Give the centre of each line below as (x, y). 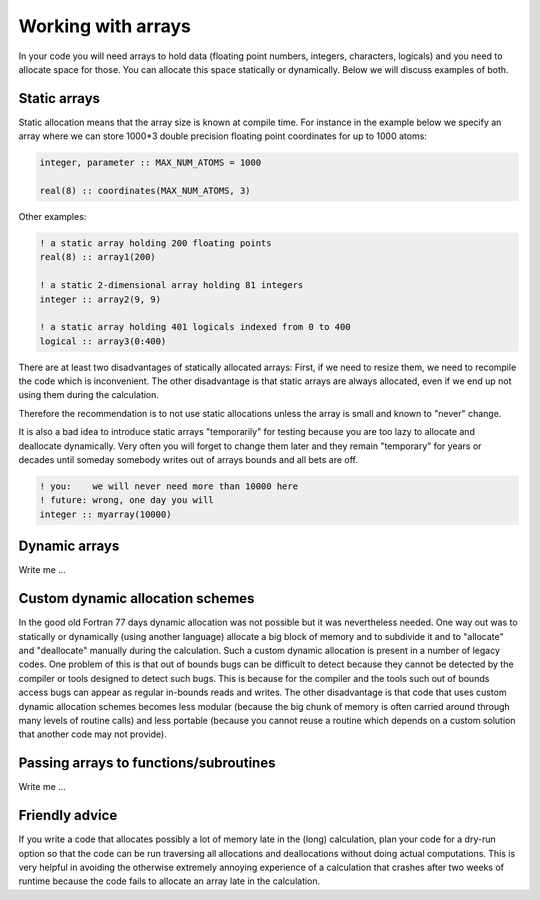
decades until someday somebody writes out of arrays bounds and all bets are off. (188, 460)
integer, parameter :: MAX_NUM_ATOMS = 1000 (150, 163)
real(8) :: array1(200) (98, 257)
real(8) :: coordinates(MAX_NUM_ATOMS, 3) (145, 190)
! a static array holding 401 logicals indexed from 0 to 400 (195, 327)
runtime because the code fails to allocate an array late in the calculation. (169, 881)
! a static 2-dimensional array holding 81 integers (171, 285)
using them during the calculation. (89, 395)
